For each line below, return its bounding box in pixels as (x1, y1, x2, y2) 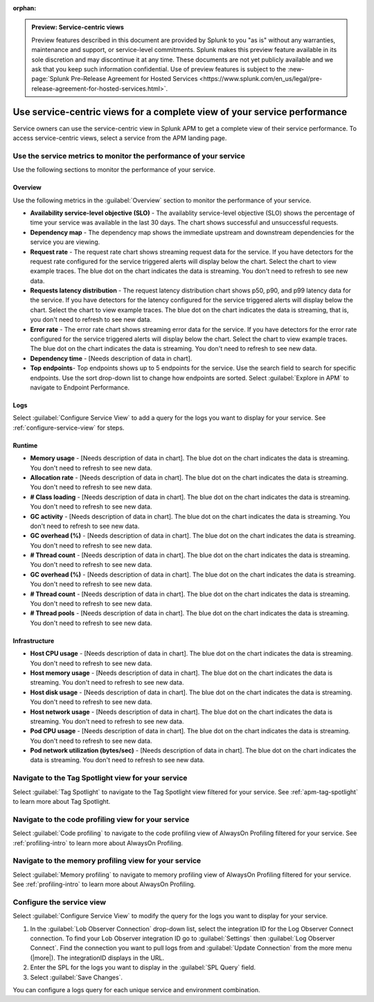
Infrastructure (12, 636, 55, 644)
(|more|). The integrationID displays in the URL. (30, 953, 165, 962)
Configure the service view (12, 897, 107, 907)
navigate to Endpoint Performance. (30, 383, 130, 392)
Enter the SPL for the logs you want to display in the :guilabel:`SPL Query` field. (30, 963, 256, 972)
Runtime (12, 441, 38, 450)
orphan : (12, 4, 37, 12)
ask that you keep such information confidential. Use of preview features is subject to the (31, 64, 287, 73)
